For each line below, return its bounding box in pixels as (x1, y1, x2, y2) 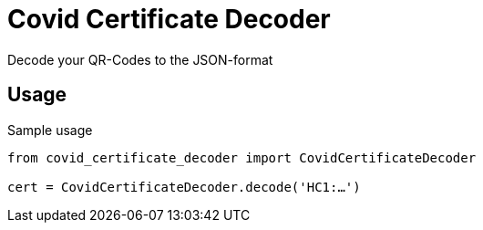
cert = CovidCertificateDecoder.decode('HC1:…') (7, 179, 361, 194)
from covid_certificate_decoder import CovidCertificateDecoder (7, 150, 477, 165)
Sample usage (7, 121, 93, 138)
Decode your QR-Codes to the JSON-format (7, 51, 273, 68)
